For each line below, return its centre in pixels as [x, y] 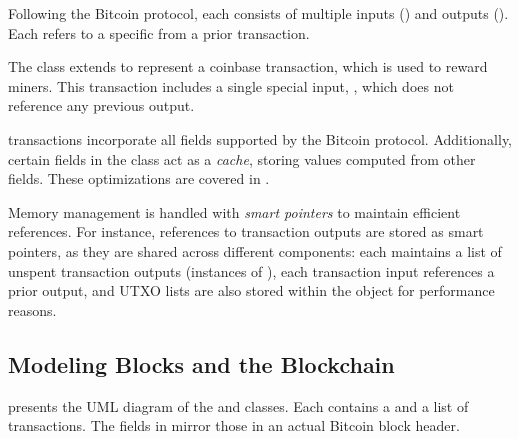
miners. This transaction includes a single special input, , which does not [231, 85]
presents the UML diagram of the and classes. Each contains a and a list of [238, 405]
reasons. [32, 309]
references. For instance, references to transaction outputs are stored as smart [246, 231]
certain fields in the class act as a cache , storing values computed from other [242, 158]
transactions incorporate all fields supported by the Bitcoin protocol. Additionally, [260, 138]
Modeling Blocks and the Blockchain [201, 363]
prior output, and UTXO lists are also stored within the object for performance [251, 290]
